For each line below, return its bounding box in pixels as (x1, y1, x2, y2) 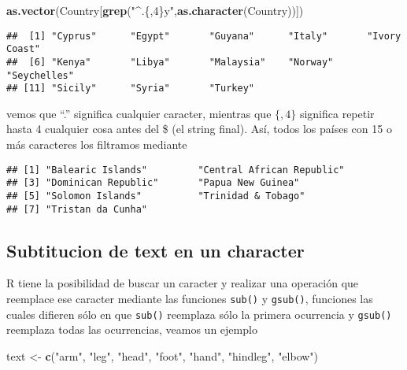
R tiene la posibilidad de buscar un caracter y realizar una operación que (6, 275, 359, 291)
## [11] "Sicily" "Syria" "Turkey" (6, 83, 254, 94)
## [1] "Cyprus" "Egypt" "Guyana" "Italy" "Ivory (6, 30, 401, 42)
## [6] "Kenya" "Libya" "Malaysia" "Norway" (6, 56, 334, 68)
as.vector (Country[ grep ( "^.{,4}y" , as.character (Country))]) (6, 2, 304, 18)
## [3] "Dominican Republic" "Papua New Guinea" (6, 177, 300, 189)
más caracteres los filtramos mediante (6, 136, 187, 153)
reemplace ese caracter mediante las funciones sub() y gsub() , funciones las (6, 290, 373, 307)
